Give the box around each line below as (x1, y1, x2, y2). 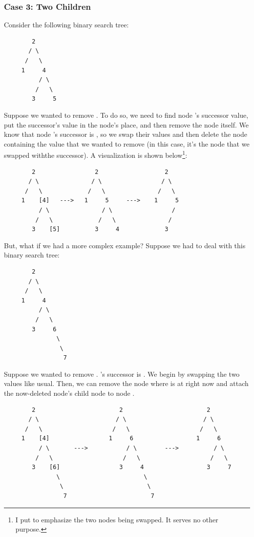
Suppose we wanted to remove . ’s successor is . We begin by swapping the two (4, 368, 240, 379)
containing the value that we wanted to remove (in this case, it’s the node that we (4, 138, 250, 149)
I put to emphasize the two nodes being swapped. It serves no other (15, 514, 218, 524)
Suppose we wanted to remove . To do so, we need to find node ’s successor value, (4, 109, 249, 120)
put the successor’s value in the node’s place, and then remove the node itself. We (4, 119, 249, 129)
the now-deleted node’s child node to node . (4, 388, 135, 398)
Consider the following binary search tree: (4, 20, 129, 30)
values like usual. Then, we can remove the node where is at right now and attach (4, 378, 249, 388)
